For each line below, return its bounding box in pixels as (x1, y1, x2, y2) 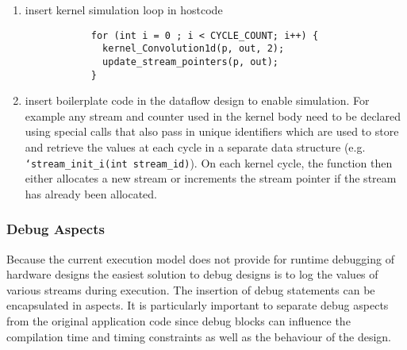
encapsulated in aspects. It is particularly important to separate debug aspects (6, 297, 389, 313)
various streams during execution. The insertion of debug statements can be (6, 281, 375, 298)
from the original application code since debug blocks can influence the (6, 313, 351, 329)
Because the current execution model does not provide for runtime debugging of (6, 250, 394, 267)
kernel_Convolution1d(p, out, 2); (102, 43, 285, 55)
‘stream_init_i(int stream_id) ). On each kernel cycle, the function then (25, 154, 393, 171)
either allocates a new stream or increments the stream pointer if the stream (25, 170, 397, 187)
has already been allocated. (25, 185, 157, 202)
